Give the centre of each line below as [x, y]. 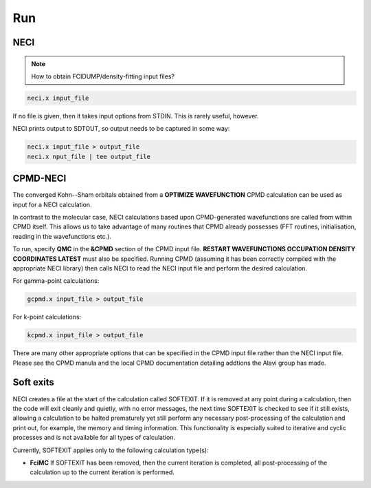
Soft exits [34, 382]
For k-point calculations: [47, 317]
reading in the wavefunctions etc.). [62, 236]
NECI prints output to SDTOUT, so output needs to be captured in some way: [121, 129]
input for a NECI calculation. [52, 204]
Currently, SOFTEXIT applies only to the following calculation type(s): [111, 450]
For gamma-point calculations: [56, 281]
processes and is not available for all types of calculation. [94, 438]
